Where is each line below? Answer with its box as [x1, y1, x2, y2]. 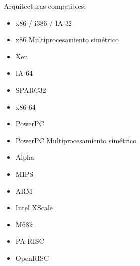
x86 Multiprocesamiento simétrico [15, 34, 119, 45]
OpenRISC [15, 252, 49, 263]
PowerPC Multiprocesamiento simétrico [15, 135, 137, 145]
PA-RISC [15, 236, 44, 246]
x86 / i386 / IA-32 [15, 17, 72, 28]
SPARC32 [15, 84, 46, 95]
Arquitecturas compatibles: [4, 1, 86, 11]
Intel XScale [15, 202, 53, 213]
